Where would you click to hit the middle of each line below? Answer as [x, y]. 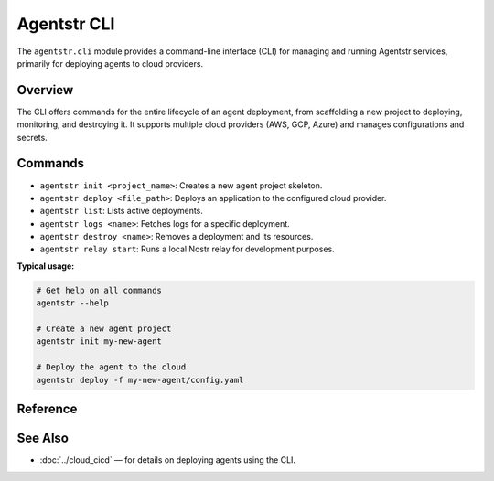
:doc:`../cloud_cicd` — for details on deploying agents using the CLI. [168, 460]
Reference [47, 409]
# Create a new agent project [104, 329]
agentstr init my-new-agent [99, 342]
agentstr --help [73, 303]
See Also [43, 438]
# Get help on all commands [99, 290]
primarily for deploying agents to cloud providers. [110, 63]
